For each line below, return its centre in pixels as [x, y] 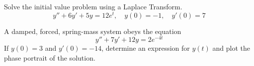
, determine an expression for [146, 48]
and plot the [231, 48]
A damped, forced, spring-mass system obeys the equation [93, 31]
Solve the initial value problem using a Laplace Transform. [93, 6]
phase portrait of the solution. [50, 57]
